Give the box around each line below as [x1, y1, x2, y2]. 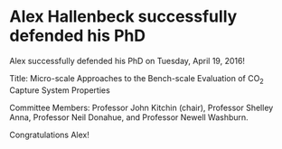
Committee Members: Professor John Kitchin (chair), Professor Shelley [9, 102, 274, 113]
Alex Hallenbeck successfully [9, 6, 238, 27]
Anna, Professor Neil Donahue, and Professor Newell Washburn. [9, 111, 249, 123]
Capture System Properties [9, 84, 110, 96]
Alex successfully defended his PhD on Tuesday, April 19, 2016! [9, 55, 246, 66]
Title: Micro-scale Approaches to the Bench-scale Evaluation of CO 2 [9, 72, 264, 86]
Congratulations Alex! [9, 129, 90, 140]
